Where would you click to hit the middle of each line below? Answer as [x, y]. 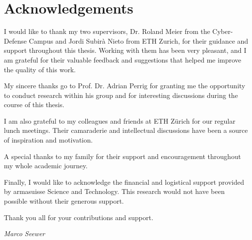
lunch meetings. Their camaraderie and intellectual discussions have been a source [126, 130]
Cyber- [223, 31]
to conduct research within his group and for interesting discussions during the [121, 95]
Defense [15, 40]
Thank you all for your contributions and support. [79, 217]
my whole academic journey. [46, 166]
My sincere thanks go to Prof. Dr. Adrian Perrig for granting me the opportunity [125, 86]
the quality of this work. [40, 69]
